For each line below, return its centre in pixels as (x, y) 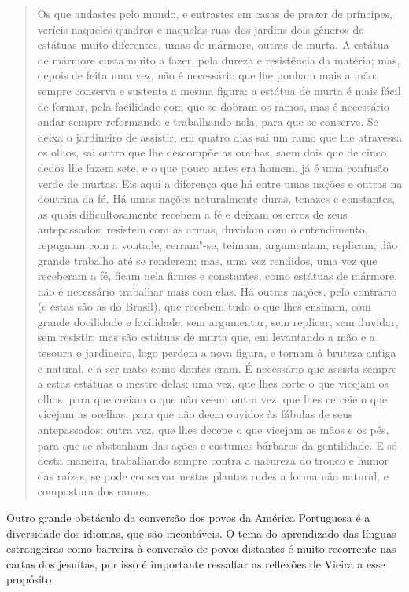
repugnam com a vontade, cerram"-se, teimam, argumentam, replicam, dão (217, 244)
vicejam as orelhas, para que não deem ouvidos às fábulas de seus (195, 414)
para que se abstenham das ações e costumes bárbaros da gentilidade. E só (217, 445)
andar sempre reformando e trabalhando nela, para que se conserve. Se (208, 121)
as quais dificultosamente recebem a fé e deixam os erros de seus (192, 213)
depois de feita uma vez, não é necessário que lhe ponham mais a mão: (207, 75)
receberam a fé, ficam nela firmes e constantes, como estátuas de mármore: (217, 276)
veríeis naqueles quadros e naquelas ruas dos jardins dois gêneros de (201, 29)
